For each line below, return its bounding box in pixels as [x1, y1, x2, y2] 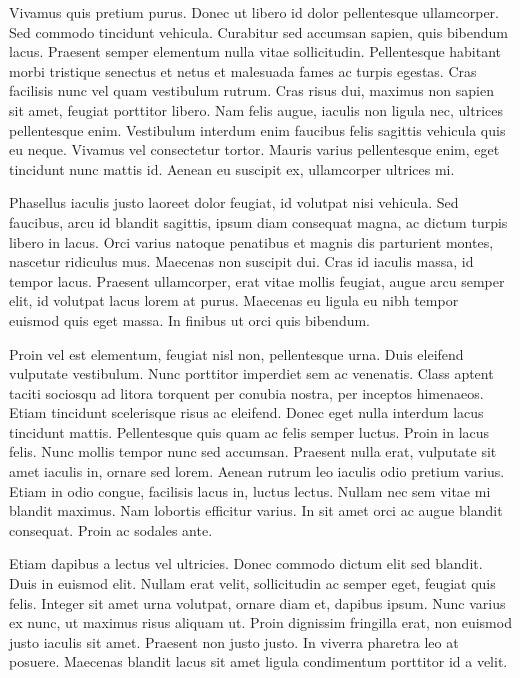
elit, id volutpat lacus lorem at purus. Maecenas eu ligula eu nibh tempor [9, 290, 459, 311]
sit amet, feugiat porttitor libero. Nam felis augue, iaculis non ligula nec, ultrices [9, 99, 503, 120]
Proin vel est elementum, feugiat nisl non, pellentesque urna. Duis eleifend [9, 343, 464, 364]
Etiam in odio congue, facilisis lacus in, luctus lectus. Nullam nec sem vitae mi [9, 480, 491, 501]
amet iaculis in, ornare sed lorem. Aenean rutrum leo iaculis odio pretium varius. [9, 461, 505, 482]
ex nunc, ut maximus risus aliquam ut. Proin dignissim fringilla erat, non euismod [9, 612, 512, 633]
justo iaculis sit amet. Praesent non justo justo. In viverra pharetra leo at [9, 631, 459, 652]
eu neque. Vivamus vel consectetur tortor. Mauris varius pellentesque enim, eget [9, 139, 500, 160]
